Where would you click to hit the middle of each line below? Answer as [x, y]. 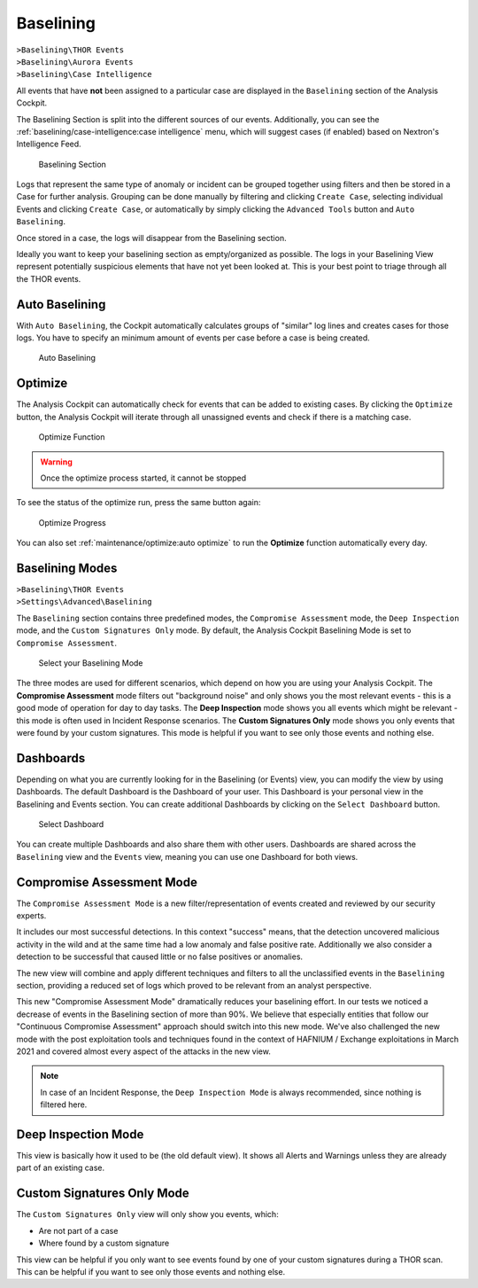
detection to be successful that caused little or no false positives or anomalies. [160, 956]
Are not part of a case [78, 1230]
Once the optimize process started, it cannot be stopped [143, 478]
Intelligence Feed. [49, 144]
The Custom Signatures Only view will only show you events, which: [147, 1214]
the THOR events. [49, 278]
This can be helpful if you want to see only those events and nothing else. [151, 1271]
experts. [31, 916]
